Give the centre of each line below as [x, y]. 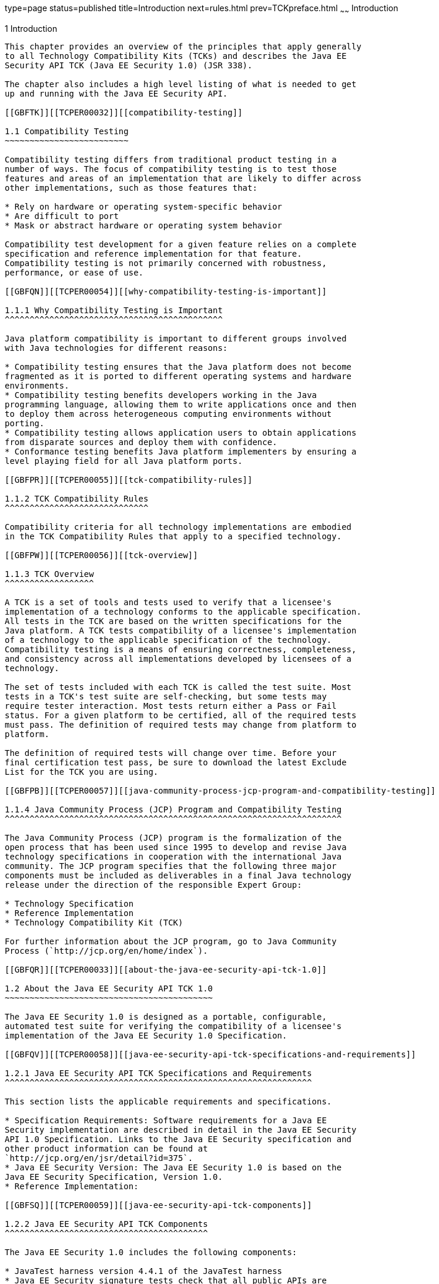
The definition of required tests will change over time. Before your [171, 753]
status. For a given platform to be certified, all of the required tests [181, 715]
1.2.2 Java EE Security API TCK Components [106, 1224]
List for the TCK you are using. [82, 772]
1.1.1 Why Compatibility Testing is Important [114, 310]
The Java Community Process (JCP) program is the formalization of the [173, 837]
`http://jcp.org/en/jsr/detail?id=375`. [99, 1158]
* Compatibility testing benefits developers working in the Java [161, 395]
